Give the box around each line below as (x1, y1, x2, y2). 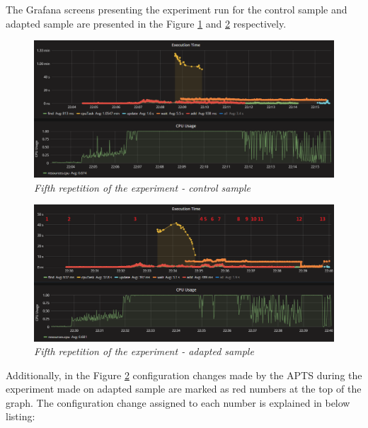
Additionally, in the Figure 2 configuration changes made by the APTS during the (6, 367, 362, 382)
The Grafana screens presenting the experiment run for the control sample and (6, 2, 347, 16)
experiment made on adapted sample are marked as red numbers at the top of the (6, 381, 362, 396)
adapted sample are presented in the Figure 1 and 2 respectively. (6, 16, 287, 30)
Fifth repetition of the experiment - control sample (34, 180, 251, 195)
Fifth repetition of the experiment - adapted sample (34, 344, 254, 359)
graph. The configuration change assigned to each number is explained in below (6, 395, 350, 410)
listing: (6, 409, 35, 424)
